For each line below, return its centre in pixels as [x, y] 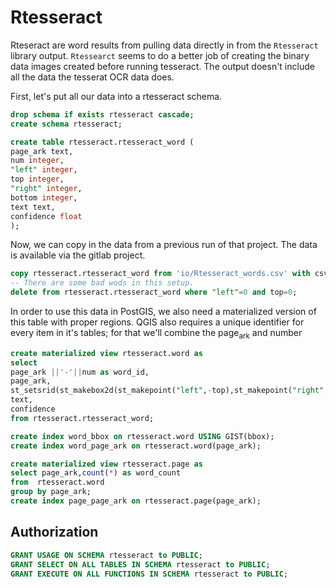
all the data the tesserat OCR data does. [92, 77]
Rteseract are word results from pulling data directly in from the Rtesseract [164, 45]
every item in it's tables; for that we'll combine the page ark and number [156, 334]
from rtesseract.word [57, 482]
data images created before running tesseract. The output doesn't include [162, 66]
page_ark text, [42, 151]
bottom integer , [44, 197]
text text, [33, 207]
